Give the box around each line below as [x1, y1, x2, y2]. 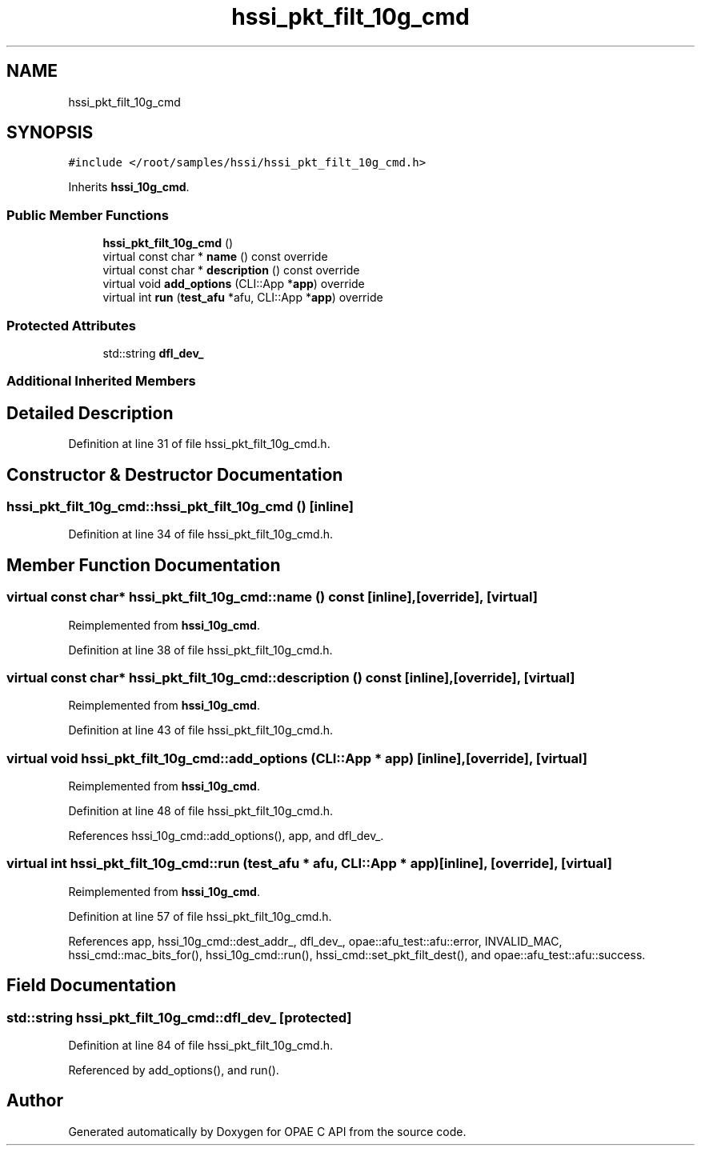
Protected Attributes [6, 317, 136, 334]
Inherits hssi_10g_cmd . [68, 180, 190, 194]
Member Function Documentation [6, 554, 281, 575]
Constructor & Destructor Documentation [6, 464, 343, 485]
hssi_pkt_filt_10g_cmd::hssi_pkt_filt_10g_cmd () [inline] [6, 498, 354, 514]
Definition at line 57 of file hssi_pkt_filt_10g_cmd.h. [68, 909, 332, 923]
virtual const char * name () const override [102, 250, 328, 264]
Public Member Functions [6, 206, 169, 223]
